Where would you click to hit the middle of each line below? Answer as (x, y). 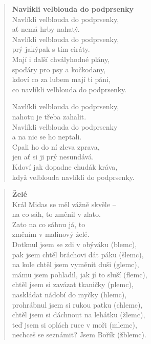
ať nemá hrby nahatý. (46, 29)
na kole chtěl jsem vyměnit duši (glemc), (75, 264)
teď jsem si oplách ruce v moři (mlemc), (74, 324)
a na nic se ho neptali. (47, 137)
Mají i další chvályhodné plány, (61, 59)
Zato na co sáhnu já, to (49, 224)
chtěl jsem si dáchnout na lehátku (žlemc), (79, 315)
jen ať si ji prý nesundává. (53, 157)
